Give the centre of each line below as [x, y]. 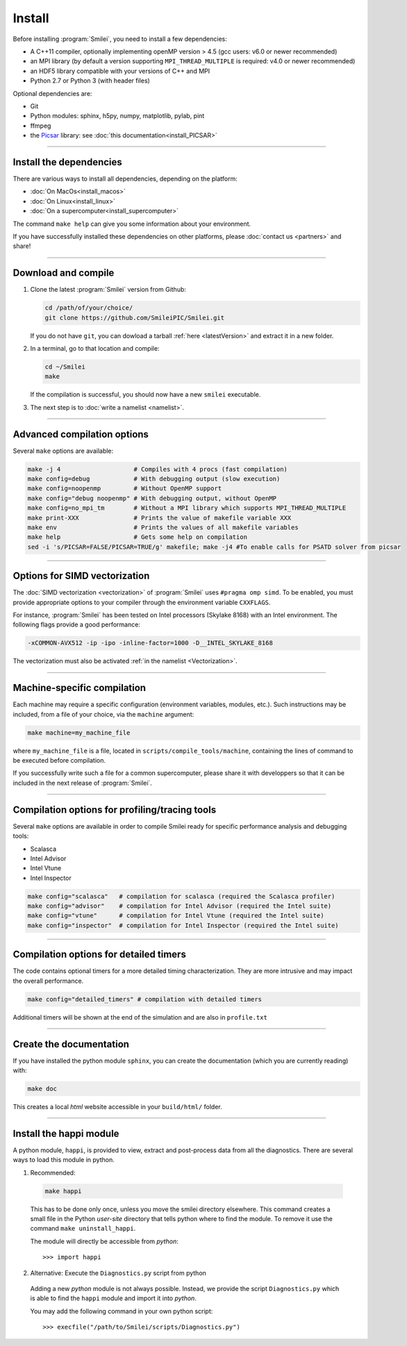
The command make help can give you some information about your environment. [132, 224]
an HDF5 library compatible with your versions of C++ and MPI [120, 71]
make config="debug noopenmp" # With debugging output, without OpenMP [152, 498]
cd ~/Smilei [65, 367]
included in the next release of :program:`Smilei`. [83, 783]
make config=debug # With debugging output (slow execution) [154, 479]
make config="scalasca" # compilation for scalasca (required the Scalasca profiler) [181, 896]
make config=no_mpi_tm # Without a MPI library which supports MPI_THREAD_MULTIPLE [187, 508]
